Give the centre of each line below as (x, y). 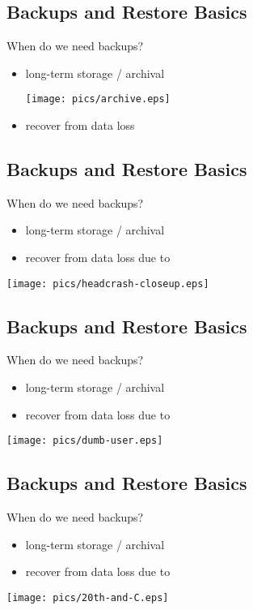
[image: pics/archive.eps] (98, 99)
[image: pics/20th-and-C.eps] (88, 597)
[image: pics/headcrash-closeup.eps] (108, 284)
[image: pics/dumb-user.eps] (85, 441)
